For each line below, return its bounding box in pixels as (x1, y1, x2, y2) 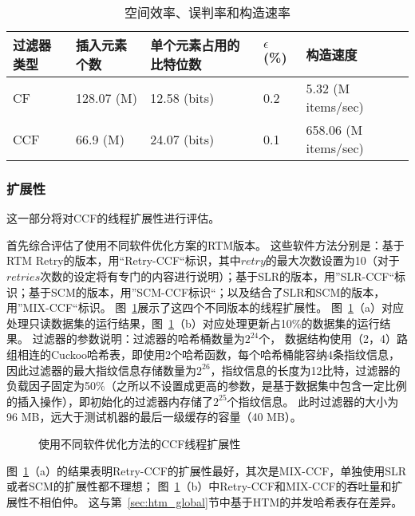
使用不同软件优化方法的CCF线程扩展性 (38, 435, 241, 451)
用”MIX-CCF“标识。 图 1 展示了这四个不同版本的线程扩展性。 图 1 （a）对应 (6, 299, 404, 316)
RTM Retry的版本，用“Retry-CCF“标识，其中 (6, 252, 241, 269)
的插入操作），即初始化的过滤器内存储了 (6, 392, 213, 409)
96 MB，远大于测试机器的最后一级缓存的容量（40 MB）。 (6, 408, 302, 425)
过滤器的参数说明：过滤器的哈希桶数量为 (32, 330, 245, 347)
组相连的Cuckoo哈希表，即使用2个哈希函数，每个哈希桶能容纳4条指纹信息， (6, 345, 401, 362)
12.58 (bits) (150, 88, 215, 107)
